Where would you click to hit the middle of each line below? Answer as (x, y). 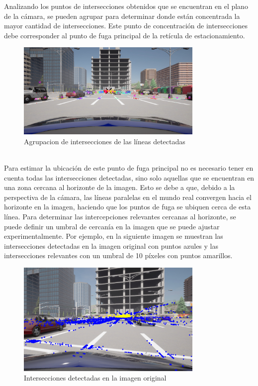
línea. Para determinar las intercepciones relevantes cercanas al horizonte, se (120, 217)
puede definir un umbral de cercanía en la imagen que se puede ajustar (112, 226)
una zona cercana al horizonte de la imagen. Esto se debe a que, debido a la (120, 187)
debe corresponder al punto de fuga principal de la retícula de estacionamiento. (125, 35)
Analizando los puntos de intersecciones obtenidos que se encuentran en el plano (126, 6)
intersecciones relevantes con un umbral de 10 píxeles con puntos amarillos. (118, 255)
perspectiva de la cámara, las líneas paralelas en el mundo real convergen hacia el (128, 197)
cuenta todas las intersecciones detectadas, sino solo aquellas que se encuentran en (129, 177)
